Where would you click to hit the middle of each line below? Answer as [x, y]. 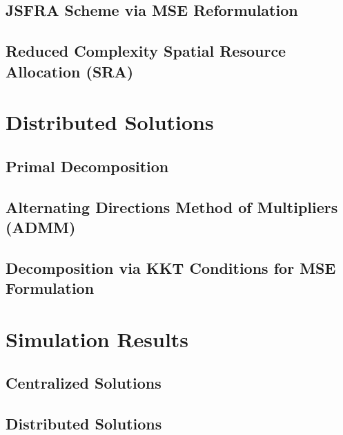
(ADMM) [41, 226]
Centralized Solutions [84, 383]
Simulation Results [97, 339]
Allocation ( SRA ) [70, 71]
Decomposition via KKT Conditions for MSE [171, 267]
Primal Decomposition [87, 166]
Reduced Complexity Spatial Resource [146, 51]
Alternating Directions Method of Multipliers [172, 206]
